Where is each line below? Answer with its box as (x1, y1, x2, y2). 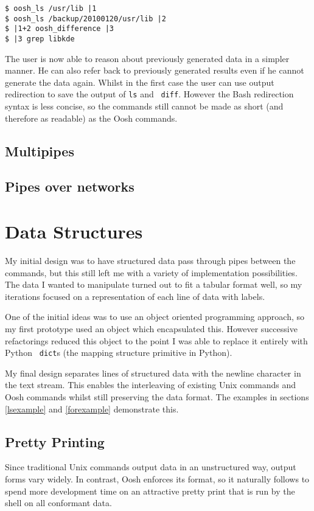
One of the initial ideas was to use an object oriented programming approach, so (5, 310, 305, 323)
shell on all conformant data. (5, 496, 112, 509)
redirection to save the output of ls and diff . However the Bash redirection (5, 88, 294, 100)
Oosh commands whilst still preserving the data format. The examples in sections (5, 390, 309, 403)
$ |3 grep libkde (5, 34, 75, 43)
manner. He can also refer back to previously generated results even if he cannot (5, 64, 304, 77)
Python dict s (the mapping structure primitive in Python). (5, 346, 232, 359)
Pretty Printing (5, 432, 105, 451)
